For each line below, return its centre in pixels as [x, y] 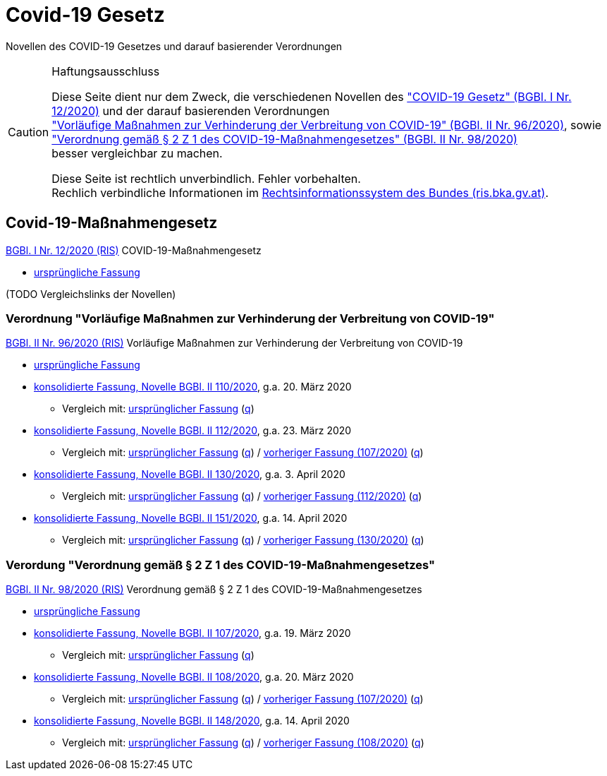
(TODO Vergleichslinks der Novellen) [91, 294]
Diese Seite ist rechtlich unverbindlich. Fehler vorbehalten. [206, 178]
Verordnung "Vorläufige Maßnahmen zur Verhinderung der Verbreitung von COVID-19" [250, 318]
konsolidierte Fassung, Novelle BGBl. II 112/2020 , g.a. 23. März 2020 [193, 431]
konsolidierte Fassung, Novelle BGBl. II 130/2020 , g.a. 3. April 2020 [190, 474]
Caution [29, 132]
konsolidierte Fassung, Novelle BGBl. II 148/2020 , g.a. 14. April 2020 [192, 721]
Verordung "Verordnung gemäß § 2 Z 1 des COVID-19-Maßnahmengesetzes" [220, 565]
